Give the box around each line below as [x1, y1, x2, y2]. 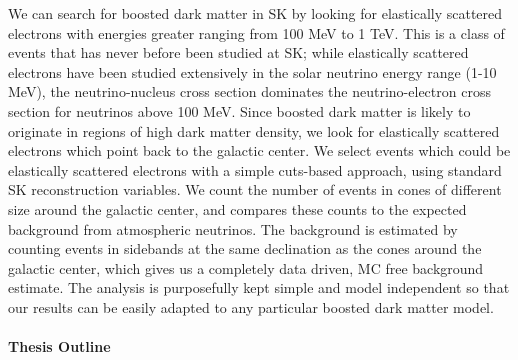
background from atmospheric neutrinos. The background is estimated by [8, 218, 458, 239]
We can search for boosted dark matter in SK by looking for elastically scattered [8, 3, 503, 23]
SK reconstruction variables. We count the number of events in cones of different [8, 179, 502, 200]
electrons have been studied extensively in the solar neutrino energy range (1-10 [8, 61, 497, 82]
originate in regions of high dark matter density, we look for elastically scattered [8, 120, 500, 141]
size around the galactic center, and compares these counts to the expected [8, 198, 467, 219]
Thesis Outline [8, 336, 111, 357]
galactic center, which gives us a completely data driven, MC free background [8, 257, 484, 278]
